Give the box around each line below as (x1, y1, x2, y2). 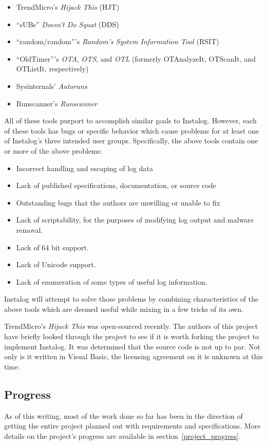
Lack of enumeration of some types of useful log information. (16, 276, 207, 287)
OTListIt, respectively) (16, 63, 89, 74)
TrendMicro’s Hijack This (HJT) (16, 2, 120, 12)
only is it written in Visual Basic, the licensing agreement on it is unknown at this (4, 351, 263, 362)
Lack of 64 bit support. (16, 242, 89, 252)
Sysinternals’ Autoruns (16, 80, 87, 91)
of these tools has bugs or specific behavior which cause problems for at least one (4, 125, 259, 136)
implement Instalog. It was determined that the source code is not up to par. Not (4, 341, 260, 351)
